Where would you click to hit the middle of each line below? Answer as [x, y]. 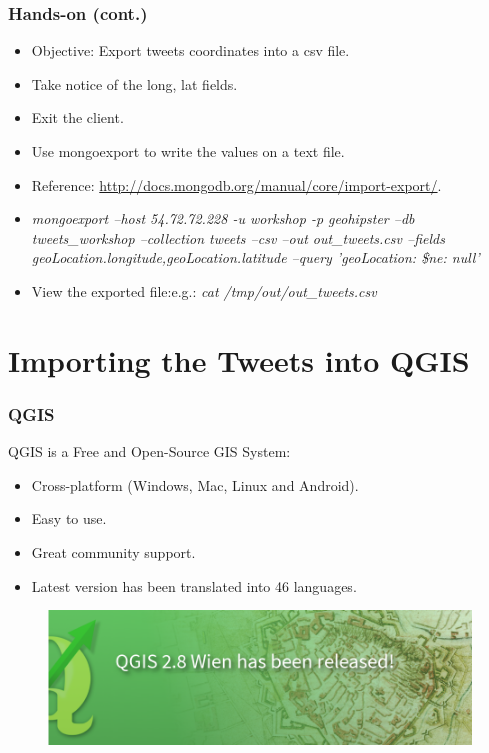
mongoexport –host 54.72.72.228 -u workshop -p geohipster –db [223, 218]
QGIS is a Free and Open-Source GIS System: [149, 451]
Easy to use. [69, 518]
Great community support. [113, 551]
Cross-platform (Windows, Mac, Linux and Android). [195, 484]
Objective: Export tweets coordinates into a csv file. [190, 50]
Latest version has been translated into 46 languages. [194, 585]
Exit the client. [77, 117]
